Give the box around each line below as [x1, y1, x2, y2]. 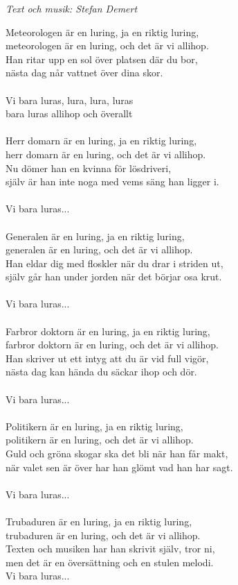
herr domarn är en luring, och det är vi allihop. [6, 146, 206, 161]
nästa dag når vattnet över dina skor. [6, 65, 163, 80]
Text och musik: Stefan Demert [6, 1, 138, 15]
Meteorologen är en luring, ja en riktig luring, [6, 24, 199, 39]
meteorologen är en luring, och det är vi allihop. [6, 38, 209, 53]
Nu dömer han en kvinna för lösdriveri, [6, 160, 172, 175]
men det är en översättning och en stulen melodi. [6, 554, 214, 569]
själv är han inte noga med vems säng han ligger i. [6, 174, 219, 189]
